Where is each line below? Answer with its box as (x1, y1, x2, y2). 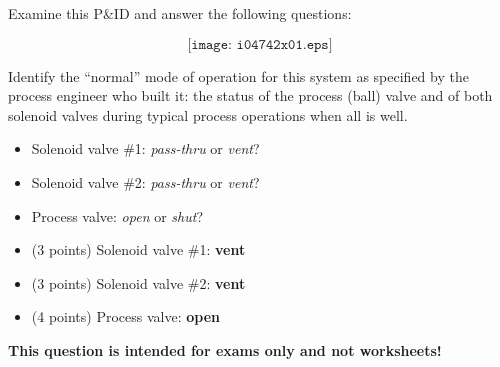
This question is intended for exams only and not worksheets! (8, 339, 442, 360)
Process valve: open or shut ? (31, 205, 203, 226)
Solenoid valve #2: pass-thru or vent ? (31, 171, 260, 192)
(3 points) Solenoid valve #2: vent (31, 272, 246, 293)
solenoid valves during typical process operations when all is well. (8, 104, 408, 125)
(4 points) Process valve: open (31, 306, 221, 327)
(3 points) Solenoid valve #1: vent (31, 239, 246, 260)
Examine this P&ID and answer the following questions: (8, 3, 352, 23)
